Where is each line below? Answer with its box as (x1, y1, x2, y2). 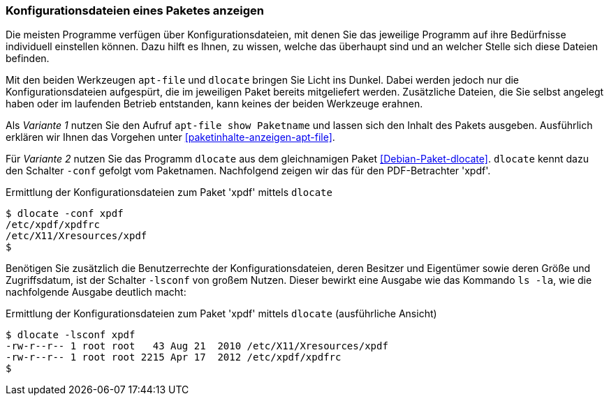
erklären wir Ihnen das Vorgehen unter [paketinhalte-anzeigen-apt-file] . (6, 131, 335, 144)
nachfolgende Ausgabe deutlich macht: (6, 286, 186, 298)
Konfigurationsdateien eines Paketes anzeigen (6, 3, 264, 17)
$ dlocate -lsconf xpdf (6, 329, 135, 341)
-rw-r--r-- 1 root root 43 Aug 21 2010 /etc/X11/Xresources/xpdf (6, 340, 388, 352)
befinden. (6, 52, 50, 65)
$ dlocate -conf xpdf (6, 208, 124, 220)
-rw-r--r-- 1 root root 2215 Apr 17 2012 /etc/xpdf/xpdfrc (6, 351, 342, 363)
